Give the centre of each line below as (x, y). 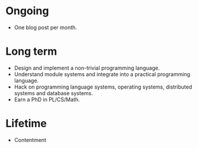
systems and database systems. (53, 93)
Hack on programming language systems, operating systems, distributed (103, 87)
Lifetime (26, 124)
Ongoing (27, 11)
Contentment (30, 140)
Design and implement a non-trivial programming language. (87, 68)
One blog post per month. (46, 27)
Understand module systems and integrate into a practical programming (102, 74)
